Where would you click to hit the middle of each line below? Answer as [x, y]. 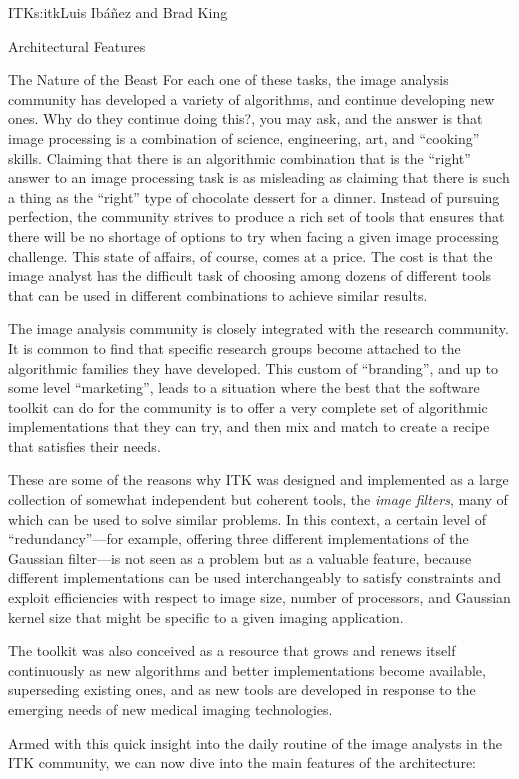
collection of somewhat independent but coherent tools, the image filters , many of [258, 499]
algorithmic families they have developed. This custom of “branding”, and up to [253, 367]
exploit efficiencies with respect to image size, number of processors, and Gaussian [259, 597]
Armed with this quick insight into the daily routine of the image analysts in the [255, 742]
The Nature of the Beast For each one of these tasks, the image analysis [228, 79]
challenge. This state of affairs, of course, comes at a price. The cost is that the [250, 255]
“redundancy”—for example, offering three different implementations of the [238, 538]
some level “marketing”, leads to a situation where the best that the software [244, 387]
